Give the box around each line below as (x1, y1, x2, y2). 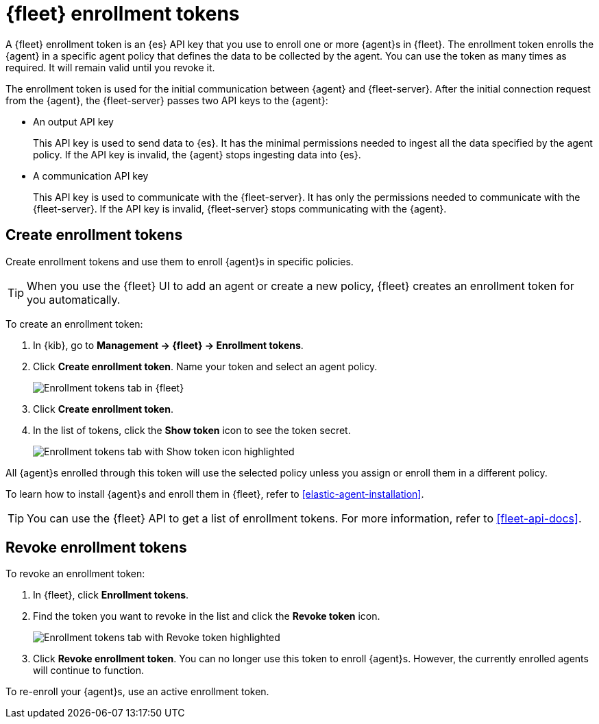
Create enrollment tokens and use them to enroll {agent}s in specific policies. (5, 255, 354, 267)
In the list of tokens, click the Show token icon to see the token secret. (33, 424, 351, 436)
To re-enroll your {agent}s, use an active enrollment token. (5, 686, 269, 698)
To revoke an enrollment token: (5, 568, 145, 580)
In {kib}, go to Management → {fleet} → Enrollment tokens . (33, 339, 304, 351)
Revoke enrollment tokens (5, 539, 187, 557)
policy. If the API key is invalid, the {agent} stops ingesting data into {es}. (33, 148, 361, 160)
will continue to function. (33, 664, 145, 677)
